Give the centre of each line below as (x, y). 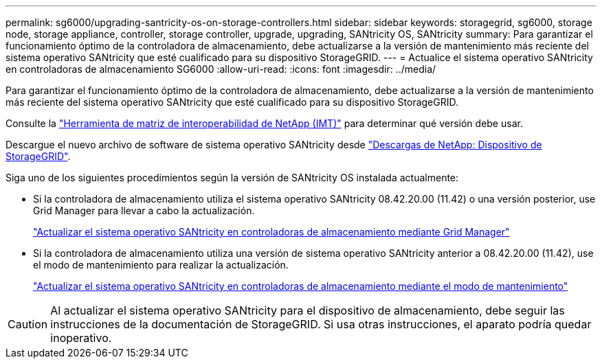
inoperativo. (81, 338)
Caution (28, 324)
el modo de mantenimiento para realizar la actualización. (161, 265)
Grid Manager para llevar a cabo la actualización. (144, 211)
